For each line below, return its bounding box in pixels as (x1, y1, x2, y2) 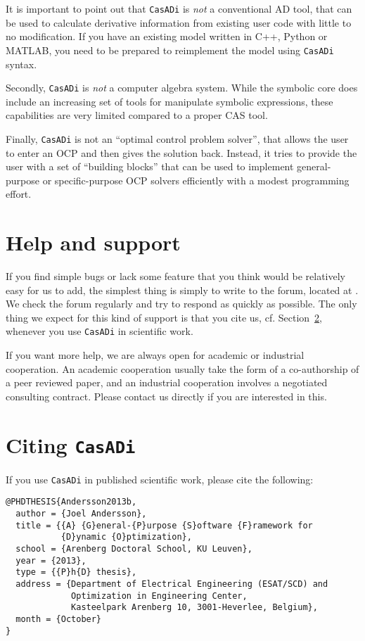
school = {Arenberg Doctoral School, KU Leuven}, (15, 544, 252, 554)
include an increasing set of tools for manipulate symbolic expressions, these (6, 94, 333, 108)
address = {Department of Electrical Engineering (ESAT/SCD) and (15, 579, 328, 589)
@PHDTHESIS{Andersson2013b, (6, 497, 137, 507)
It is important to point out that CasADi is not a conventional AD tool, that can (6, 1, 352, 15)
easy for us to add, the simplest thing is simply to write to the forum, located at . (6, 282, 359, 297)
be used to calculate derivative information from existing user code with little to (6, 15, 352, 30)
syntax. (6, 56, 37, 71)
